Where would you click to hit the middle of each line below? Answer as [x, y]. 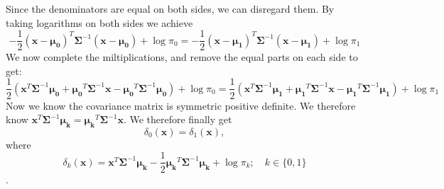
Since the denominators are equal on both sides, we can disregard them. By [170, 8]
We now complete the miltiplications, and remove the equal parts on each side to [182, 57]
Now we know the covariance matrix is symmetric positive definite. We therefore [181, 105]
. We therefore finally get [178, 119]
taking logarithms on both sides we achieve [99, 22]
